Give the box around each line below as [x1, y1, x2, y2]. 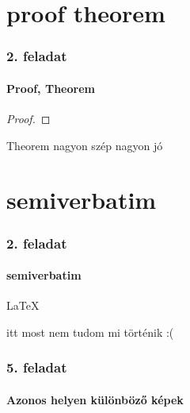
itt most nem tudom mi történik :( [6, 323, 174, 340]
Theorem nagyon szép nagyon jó [6, 137, 163, 153]
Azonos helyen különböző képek [6, 391, 184, 407]
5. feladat [6, 357, 67, 377]
